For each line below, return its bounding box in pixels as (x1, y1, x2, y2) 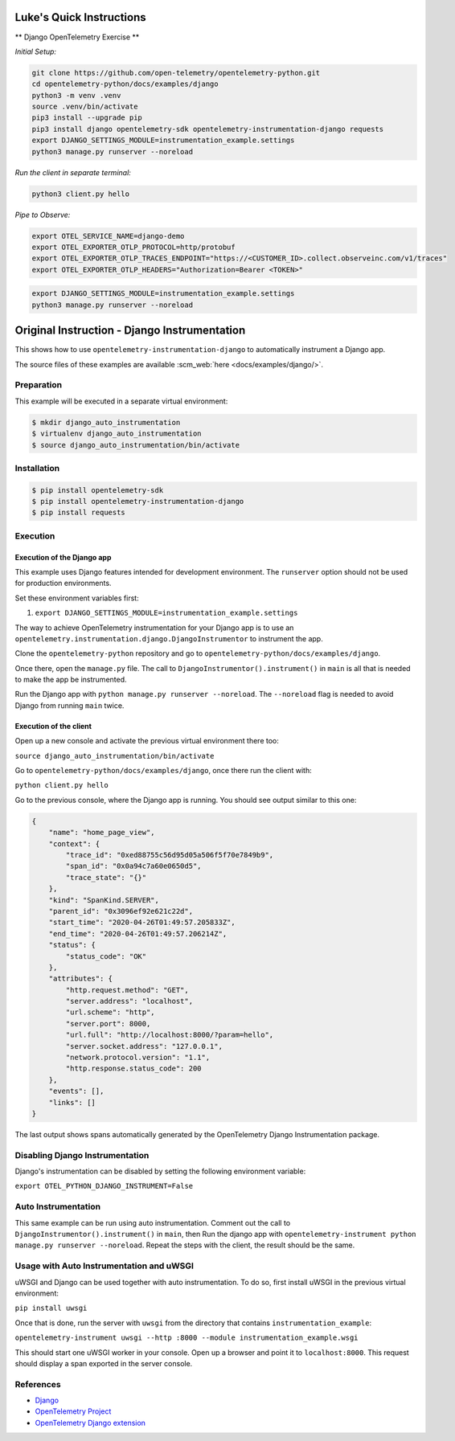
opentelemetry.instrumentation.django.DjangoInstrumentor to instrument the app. (14, 633, 323, 643)
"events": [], (48, 1087, 105, 1096)
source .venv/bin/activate (31, 102, 138, 112)
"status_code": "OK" (65, 952, 147, 960)
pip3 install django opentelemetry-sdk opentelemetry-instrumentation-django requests (31, 125, 384, 133)
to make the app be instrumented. (14, 675, 128, 685)
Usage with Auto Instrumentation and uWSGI (14, 1260, 195, 1271)
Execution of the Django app (14, 552, 112, 562)
